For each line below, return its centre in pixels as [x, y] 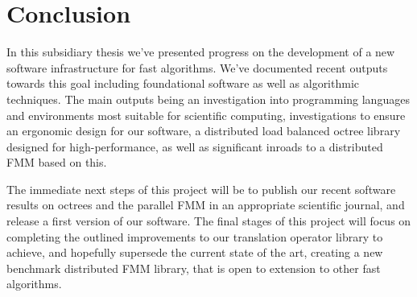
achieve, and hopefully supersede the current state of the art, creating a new [195, 252]
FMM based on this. [57, 162]
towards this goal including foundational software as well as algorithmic [183, 83]
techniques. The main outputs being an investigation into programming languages [208, 99]
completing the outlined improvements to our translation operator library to [195, 236]
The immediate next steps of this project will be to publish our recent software [201, 189]
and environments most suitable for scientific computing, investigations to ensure [206, 115]
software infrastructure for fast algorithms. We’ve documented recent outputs [197, 67]
